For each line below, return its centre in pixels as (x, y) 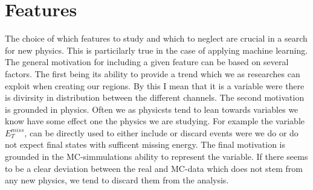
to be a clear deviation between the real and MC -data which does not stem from (154, 168)
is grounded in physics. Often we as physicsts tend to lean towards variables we (152, 109)
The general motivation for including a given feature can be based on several (147, 62)
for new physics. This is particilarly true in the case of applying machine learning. (156, 50)
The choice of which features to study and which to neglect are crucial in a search (156, 38)
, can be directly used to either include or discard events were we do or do (161, 132)
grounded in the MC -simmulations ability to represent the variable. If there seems (156, 157)
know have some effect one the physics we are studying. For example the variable (155, 121)
